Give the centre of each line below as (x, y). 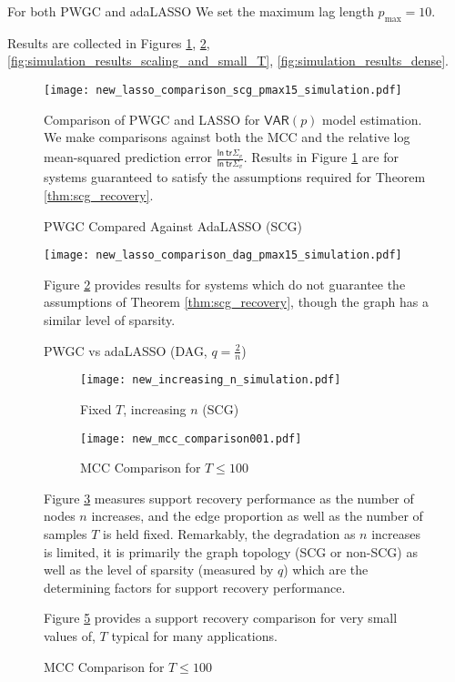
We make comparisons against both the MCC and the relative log (227, 137)
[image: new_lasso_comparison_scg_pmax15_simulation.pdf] (223, 90)
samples (66, 534)
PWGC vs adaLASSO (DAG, (126, 350)
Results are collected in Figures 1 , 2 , (109, 42)
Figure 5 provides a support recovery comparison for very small (221, 618)
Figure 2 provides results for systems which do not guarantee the (225, 284)
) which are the (326, 570)
